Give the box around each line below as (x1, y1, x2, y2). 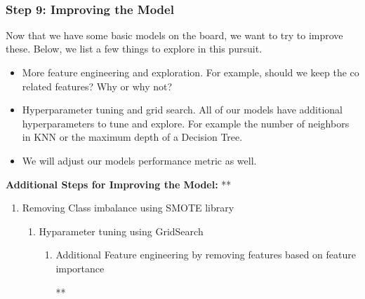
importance (55, 260, 105, 275)
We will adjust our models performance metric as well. (22, 153, 257, 167)
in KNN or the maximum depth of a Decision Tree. (22, 130, 243, 144)
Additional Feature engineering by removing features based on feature (55, 247, 356, 262)
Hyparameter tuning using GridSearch (39, 223, 204, 238)
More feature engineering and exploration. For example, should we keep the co (22, 65, 359, 79)
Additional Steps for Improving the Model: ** (6, 176, 232, 191)
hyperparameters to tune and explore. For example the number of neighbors (22, 116, 350, 130)
